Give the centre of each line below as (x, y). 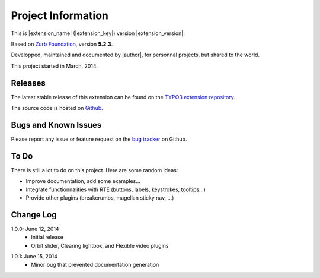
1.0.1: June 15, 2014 (34, 257)
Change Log (34, 215)
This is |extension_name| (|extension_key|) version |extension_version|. (98, 33)
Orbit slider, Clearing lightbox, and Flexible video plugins (100, 245)
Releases (28, 83)
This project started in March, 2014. (54, 66)
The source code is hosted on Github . (57, 108)
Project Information (60, 15)
